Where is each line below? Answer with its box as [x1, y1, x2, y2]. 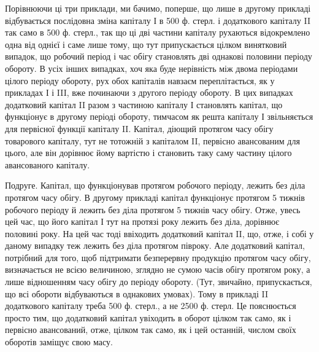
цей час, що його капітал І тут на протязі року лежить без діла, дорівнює [5, 215, 279, 228]
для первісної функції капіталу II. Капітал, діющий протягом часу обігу [5, 122, 274, 135]
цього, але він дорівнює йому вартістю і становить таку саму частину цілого [5, 146, 292, 159]
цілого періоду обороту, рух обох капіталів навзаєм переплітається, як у [5, 74, 275, 87]
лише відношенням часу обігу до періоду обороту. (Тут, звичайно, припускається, [5, 275, 312, 288]
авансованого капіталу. [5, 158, 90, 171]
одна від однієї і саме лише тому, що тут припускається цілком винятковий [5, 37, 287, 50]
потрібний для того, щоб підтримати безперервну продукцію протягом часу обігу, [5, 251, 311, 264]
